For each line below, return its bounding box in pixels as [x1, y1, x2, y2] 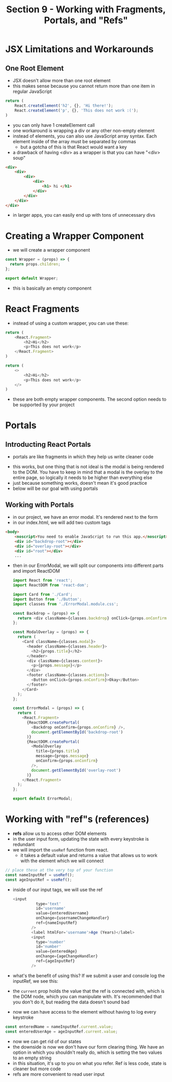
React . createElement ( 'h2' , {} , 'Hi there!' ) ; [14, 103, 114, 108]
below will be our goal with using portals [12, 485, 98, 491]
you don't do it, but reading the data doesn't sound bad [12, 999, 130, 1005]
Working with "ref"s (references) [5, 813, 149, 825]
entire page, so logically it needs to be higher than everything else [12, 474, 153, 481]
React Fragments [5, 303, 79, 314]
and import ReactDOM [12, 568, 60, 574]
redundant [12, 841, 35, 847]
